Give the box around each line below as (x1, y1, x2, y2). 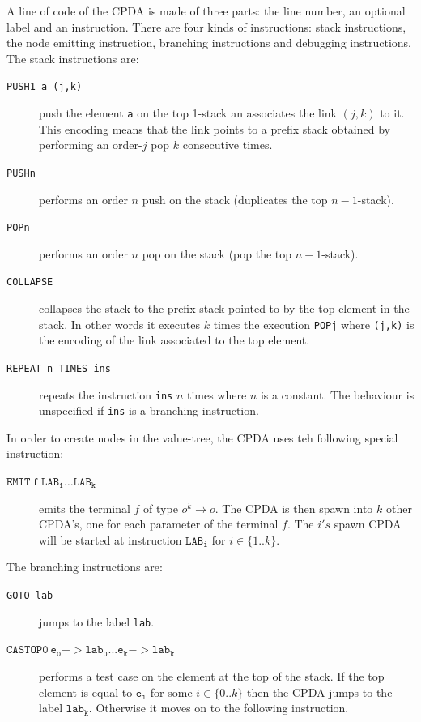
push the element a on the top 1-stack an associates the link (39, 105, 338, 122)
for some (150, 683, 193, 700)
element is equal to (39, 683, 133, 700)
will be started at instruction (39, 531, 182, 548)
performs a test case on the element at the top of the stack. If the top (39, 667, 385, 684)
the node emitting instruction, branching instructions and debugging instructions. (6, 34, 411, 51)
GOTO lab (6, 590, 53, 601)
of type (143, 499, 178, 516)
